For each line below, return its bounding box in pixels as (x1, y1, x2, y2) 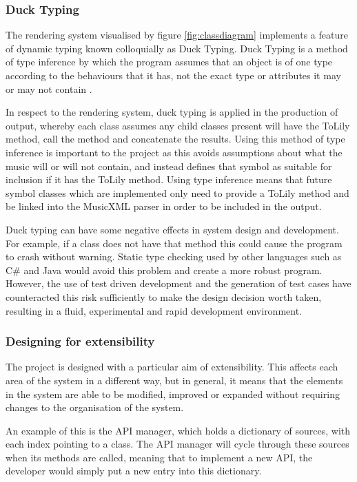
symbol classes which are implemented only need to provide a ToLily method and (6, 185, 349, 200)
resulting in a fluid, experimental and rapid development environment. (6, 303, 303, 317)
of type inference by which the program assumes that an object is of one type (6, 54, 333, 69)
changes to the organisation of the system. (6, 400, 184, 415)
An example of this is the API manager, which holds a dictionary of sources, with (6, 423, 351, 437)
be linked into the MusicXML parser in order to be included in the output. (6, 199, 322, 213)
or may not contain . (6, 81, 92, 96)
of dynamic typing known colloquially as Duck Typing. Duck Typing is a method (6, 41, 348, 55)
